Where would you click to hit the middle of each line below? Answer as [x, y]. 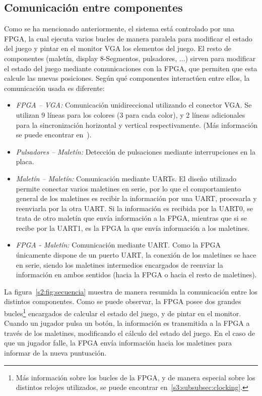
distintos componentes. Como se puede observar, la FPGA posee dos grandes [123, 301]
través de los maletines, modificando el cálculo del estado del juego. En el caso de [129, 333]
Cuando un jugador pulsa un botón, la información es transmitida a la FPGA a [127, 323]
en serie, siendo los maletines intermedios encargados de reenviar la [119, 264]
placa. [25, 161]
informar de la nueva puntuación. [55, 353]
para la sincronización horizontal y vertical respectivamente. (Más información [137, 125]
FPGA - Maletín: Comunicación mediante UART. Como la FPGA [118, 245]
